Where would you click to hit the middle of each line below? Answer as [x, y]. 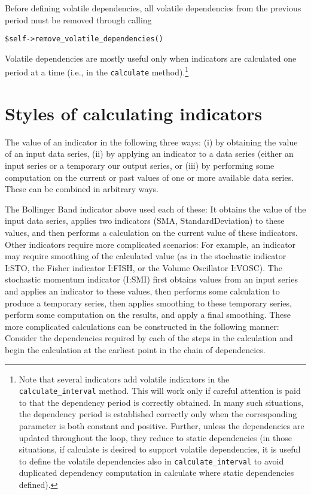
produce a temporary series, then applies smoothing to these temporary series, [148, 303]
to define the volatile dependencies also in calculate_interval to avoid [151, 461]
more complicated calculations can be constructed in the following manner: [142, 326]
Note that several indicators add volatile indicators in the [124, 379]
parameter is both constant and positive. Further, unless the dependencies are [161, 426]
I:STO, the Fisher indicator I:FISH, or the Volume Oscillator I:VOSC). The [144, 267]
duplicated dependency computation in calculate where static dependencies [156, 473]
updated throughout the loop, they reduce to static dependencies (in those [155, 437]
